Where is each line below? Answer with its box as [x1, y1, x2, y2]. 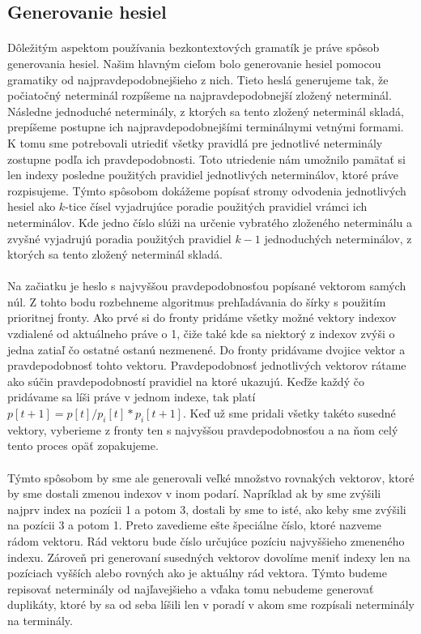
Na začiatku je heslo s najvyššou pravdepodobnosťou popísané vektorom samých [7, 277, 406, 294]
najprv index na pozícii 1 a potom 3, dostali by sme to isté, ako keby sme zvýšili [7, 500, 406, 517]
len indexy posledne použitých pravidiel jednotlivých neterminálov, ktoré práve [7, 166, 398, 183]
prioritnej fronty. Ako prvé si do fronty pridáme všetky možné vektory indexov [7, 309, 397, 326]
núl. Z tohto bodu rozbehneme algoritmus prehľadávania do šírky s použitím [7, 293, 386, 310]
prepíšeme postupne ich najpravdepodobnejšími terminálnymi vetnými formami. [7, 118, 404, 135]
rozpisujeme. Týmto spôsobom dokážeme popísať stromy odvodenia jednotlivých [7, 182, 406, 199]
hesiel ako [7, 198, 56, 215]
